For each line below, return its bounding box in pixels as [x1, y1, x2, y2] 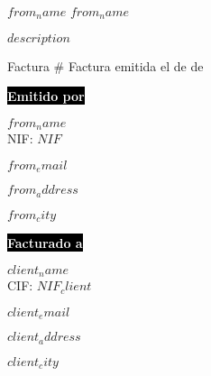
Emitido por [7, 87, 85, 105]
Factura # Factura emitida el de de [7, 56, 204, 75]
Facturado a [7, 234, 83, 252]
